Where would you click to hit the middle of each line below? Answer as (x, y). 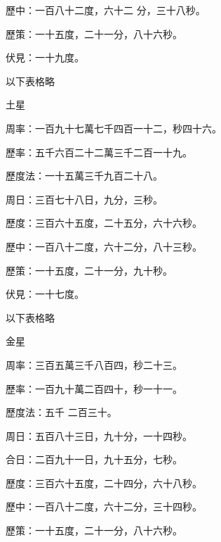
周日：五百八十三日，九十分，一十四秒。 (99, 435)
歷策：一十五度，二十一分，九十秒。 (89, 270)
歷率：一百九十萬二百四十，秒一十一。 (94, 388)
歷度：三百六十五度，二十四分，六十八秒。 (104, 483)
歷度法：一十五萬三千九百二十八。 (84, 176)
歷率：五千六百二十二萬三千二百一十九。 (99, 152)
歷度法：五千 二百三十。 (61, 412)
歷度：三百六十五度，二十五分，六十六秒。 (104, 223)
